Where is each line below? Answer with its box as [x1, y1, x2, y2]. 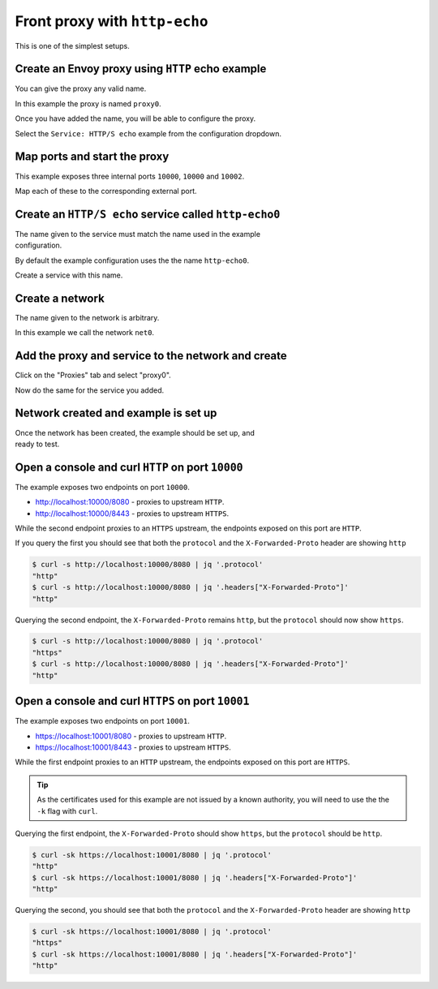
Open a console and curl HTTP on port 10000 [15, 460, 243, 474]
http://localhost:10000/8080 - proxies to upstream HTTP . [35, 497, 225, 507]
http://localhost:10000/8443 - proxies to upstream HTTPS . [35, 508, 230, 518]
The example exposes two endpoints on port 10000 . [15, 482, 190, 492]
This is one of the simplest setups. [15, 41, 130, 50]
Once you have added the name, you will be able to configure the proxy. [15, 114, 256, 123]
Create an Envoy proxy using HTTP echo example [15, 62, 267, 76]
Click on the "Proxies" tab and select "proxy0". [15, 370, 172, 381]
